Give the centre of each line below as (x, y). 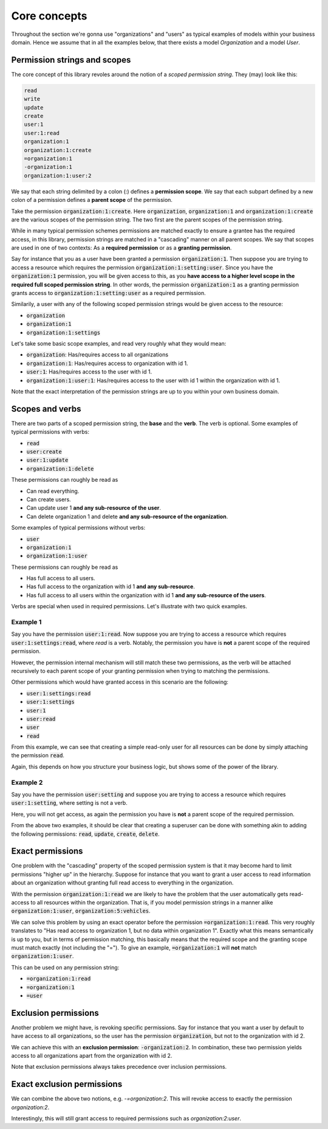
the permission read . (38, 756)
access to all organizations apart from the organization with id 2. (92, 1056)
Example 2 (27, 782)
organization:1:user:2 (58, 175)
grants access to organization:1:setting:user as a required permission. (108, 293)
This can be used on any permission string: (65, 967)
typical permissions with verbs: (50, 432)
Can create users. (49, 499)
